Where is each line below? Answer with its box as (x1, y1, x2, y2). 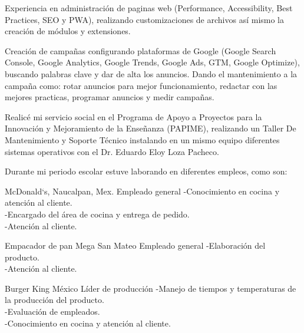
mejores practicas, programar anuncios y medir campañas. (5, 91, 214, 103)
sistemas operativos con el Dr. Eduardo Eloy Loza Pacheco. (5, 145, 219, 157)
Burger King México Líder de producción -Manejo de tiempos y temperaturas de (5, 282, 296, 294)
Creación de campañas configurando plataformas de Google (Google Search (5, 44, 276, 57)
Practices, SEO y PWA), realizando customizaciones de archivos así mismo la (5, 13, 285, 25)
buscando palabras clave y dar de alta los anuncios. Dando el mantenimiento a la (5, 67, 298, 80)
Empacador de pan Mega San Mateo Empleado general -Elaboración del (5, 239, 266, 252)
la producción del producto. (5, 294, 104, 306)
